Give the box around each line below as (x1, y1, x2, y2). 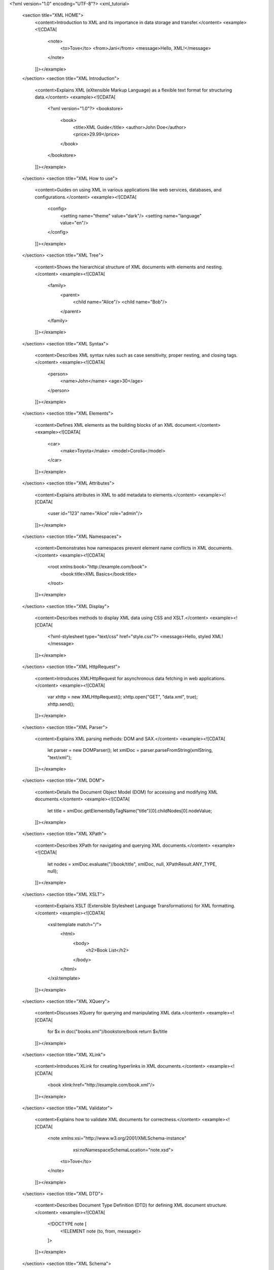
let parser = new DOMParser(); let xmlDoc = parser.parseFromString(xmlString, (47, 747, 213, 753)
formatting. (212, 903, 235, 909)
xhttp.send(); (47, 701, 75, 707)
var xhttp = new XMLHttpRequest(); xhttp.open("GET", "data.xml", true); (47, 694, 198, 700)
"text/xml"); (47, 754, 72, 760)
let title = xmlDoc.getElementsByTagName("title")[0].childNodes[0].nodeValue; (47, 808, 213, 814)
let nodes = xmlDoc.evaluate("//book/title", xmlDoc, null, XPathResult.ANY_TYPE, (47, 861, 217, 867)
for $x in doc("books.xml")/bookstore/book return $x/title (47, 1029, 167, 1035)
